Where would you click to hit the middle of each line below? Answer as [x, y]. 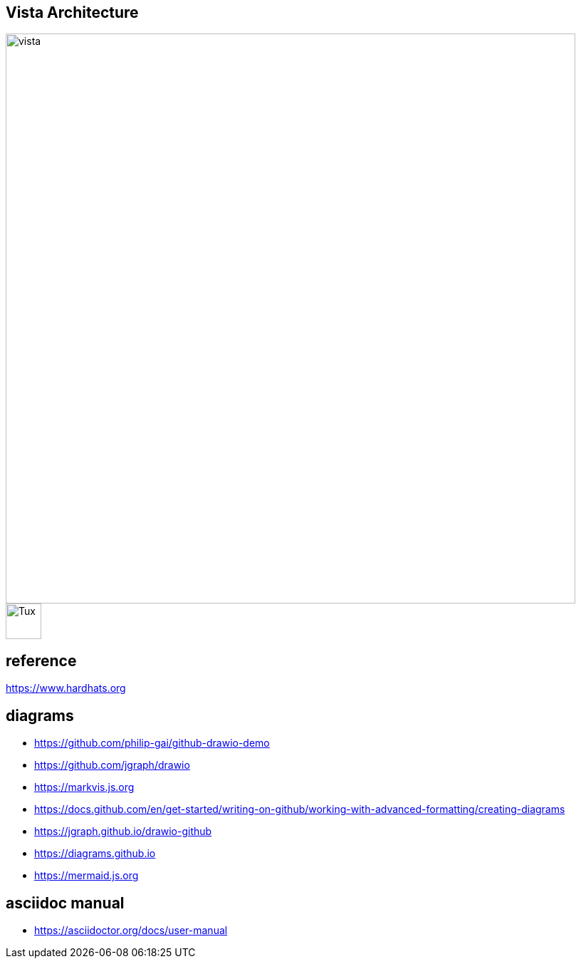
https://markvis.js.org [84, 787]
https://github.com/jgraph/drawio [112, 765]
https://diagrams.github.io [95, 854]
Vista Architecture [72, 12]
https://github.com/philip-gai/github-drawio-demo [152, 743]
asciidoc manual [65, 903]
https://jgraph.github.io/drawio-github [123, 831]
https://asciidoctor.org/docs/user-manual [131, 930]
